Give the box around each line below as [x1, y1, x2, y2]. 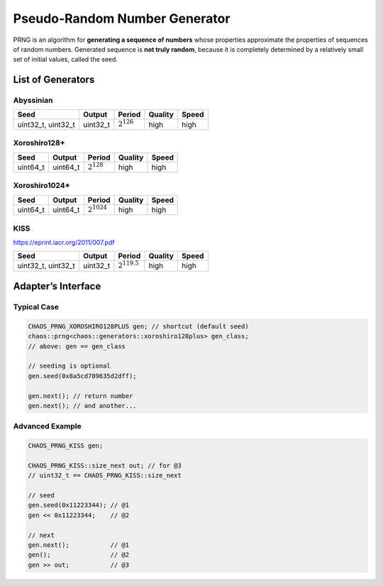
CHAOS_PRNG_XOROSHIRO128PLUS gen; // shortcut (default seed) [28, 322, 249, 330]
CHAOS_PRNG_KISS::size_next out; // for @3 [28, 461, 182, 470]
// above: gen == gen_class [28, 342, 126, 350]
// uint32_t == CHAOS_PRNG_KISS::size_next [28, 472, 182, 480]
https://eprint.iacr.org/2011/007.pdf [13, 238, 115, 246]
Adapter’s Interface [13, 280, 101, 292]
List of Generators [13, 74, 95, 86]
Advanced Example [13, 421, 82, 431]
